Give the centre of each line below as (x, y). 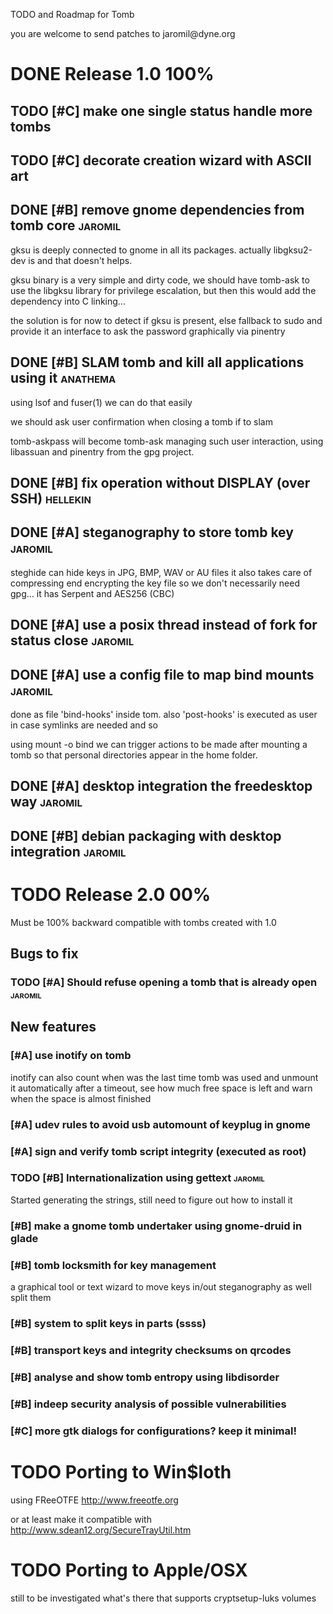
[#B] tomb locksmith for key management (113, 1265)
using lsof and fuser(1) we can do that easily (101, 402)
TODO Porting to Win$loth (121, 1471)
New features (53, 1027)
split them (31, 1298)
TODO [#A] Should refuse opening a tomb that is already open (164, 982)
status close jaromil (72, 640)
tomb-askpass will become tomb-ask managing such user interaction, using (167, 441)
